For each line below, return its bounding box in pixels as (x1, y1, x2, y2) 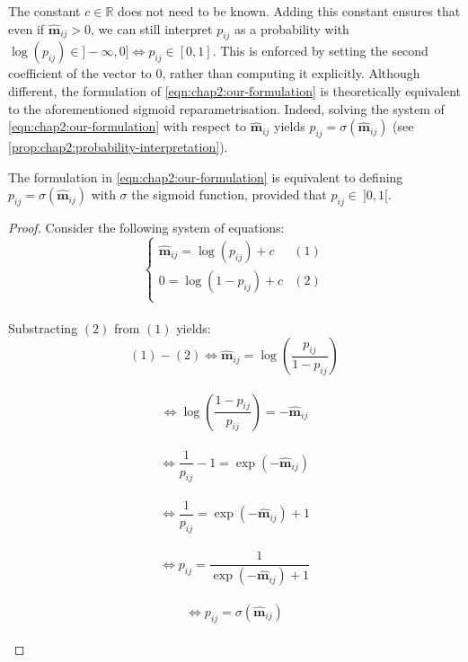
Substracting (8, 318, 78, 337)
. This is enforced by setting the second (212, 41, 428, 60)
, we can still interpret (91, 19, 213, 38)
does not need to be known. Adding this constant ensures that (118, 2, 461, 20)
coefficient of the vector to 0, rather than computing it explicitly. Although (8, 64, 420, 83)
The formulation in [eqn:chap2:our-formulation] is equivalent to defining (8, 167, 403, 186)
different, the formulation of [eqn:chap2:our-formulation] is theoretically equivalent (8, 81, 461, 100)
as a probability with (234, 19, 349, 38)
